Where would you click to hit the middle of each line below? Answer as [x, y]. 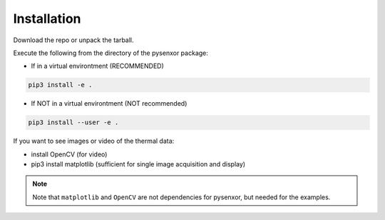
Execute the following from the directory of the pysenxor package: [111, 53]
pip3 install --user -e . [73, 122]
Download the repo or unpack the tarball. [74, 40]
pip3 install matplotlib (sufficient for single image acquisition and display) [138, 164]
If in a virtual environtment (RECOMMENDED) [97, 66]
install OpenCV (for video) [69, 154]
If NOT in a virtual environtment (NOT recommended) [109, 104]
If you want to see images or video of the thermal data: [94, 141]
